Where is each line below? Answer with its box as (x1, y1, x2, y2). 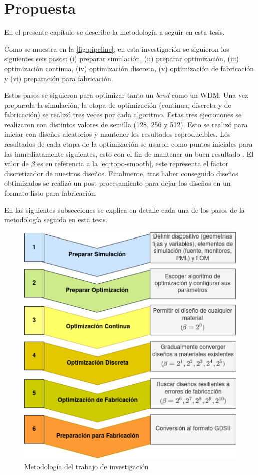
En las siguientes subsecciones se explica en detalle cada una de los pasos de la (4, 204, 245, 215)
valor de (4, 158, 29, 169)
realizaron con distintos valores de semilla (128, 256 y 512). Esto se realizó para (4, 119, 248, 129)
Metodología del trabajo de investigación (24, 461, 149, 471)
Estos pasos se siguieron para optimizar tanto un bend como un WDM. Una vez (4, 90, 248, 100)
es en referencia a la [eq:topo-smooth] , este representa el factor (37, 158, 229, 169)
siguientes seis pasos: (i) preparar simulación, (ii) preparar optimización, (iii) (4, 53, 239, 64)
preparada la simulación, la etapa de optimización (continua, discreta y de (4, 99, 231, 110)
